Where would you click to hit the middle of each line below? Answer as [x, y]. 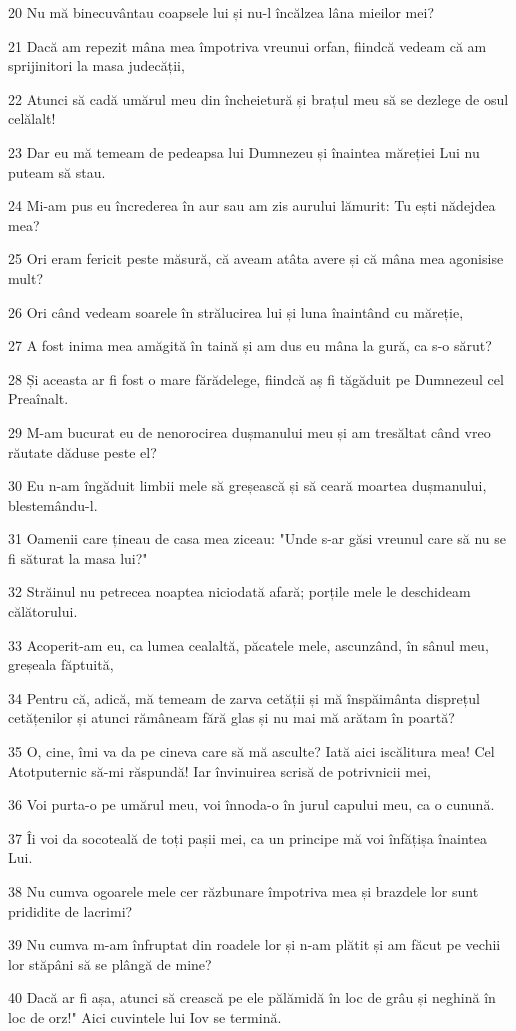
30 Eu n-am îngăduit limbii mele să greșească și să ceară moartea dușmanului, [247, 485]
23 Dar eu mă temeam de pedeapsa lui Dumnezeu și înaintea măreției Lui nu [244, 151]
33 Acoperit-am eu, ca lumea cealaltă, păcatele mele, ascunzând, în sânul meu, [248, 644]
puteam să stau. [57, 171]
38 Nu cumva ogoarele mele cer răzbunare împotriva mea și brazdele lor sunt [243, 891]
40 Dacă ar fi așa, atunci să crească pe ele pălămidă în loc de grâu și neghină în [252, 997]
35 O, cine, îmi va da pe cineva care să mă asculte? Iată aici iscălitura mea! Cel [251, 751]
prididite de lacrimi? [70, 910]
